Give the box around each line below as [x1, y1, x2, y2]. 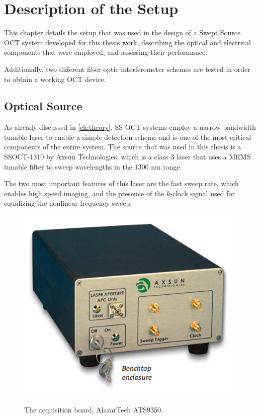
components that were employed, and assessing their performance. [4, 47, 208, 57]
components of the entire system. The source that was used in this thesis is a [4, 141, 241, 152]
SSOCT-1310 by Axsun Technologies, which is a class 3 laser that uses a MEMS [4, 151, 251, 162]
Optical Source [4, 98, 82, 114]
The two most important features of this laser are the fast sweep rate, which [4, 178, 239, 189]
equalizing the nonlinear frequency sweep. [4, 198, 132, 208]
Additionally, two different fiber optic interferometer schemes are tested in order [4, 63, 250, 74]
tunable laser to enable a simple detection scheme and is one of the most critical [4, 131, 251, 142]
